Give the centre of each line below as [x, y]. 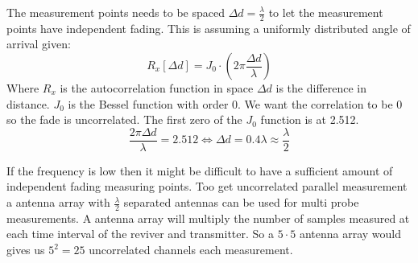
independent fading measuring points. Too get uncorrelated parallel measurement [207, 186]
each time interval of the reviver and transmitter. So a [140, 234]
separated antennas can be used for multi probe [241, 202]
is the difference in [321, 88]
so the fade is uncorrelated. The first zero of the [124, 119]
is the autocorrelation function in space [157, 88]
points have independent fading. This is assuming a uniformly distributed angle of [209, 28]
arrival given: [39, 44]
